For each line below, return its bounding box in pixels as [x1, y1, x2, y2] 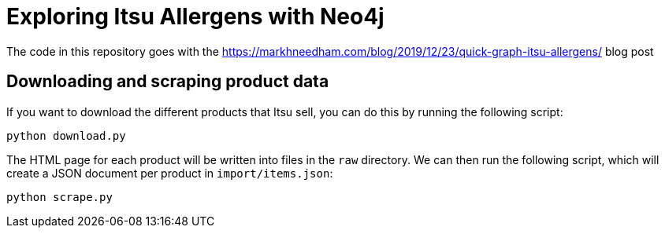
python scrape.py [6, 190, 113, 203]
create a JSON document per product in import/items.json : [6, 166, 333, 180]
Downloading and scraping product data [6, 71, 329, 92]
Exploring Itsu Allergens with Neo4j [6, 3, 385, 30]
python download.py [6, 129, 126, 142]
